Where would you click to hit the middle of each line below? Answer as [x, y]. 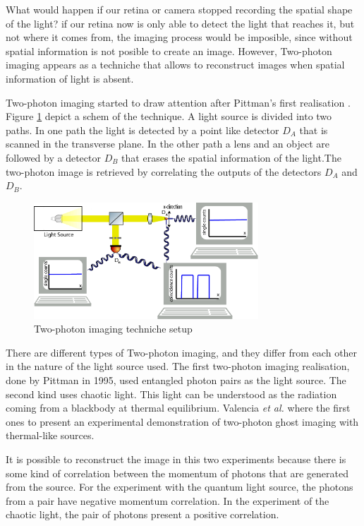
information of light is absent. [70, 78]
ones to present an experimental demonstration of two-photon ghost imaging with [182, 421]
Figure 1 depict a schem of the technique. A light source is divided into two [169, 116]
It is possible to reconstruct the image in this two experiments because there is [176, 459]
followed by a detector [53, 157]
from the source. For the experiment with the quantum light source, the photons [180, 487]
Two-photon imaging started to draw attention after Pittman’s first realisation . [178, 102]
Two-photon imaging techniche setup [113, 329]
